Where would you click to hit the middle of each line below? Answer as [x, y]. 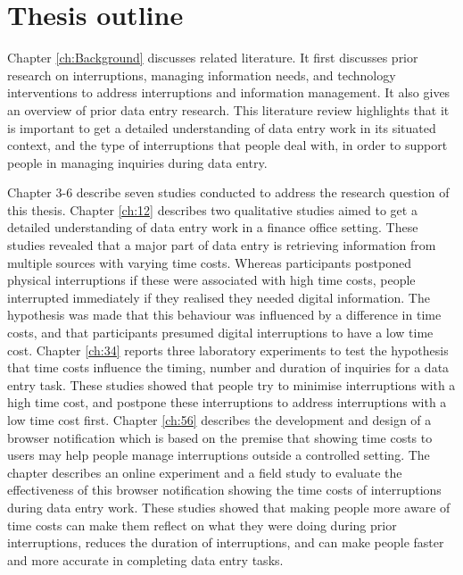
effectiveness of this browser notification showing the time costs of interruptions [224, 490]
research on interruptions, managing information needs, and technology [202, 75]
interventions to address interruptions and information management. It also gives [229, 92]
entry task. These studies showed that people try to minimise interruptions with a [231, 384]
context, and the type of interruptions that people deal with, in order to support [227, 145]
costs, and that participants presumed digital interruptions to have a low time [220, 333]
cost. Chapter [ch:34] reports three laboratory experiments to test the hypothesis [228, 350]
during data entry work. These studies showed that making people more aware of [229, 507]
